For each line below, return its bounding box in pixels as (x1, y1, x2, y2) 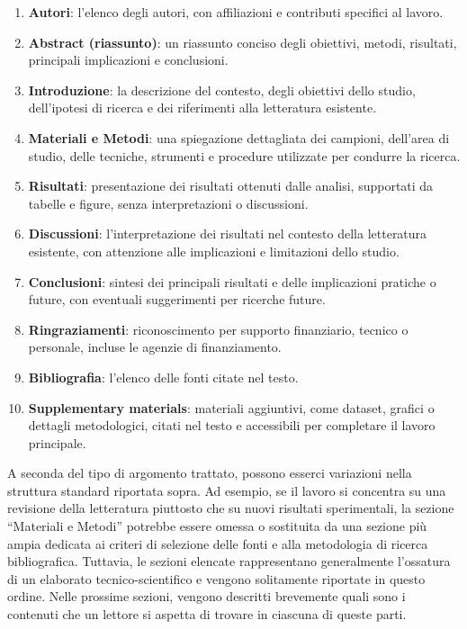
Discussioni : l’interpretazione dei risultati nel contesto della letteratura (28, 224, 427, 243)
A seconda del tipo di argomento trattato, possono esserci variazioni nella (7, 463, 412, 482)
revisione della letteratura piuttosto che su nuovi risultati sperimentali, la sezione (7, 499, 454, 517)
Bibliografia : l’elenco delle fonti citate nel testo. (28, 367, 299, 386)
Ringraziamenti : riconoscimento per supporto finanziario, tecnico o (28, 319, 409, 338)
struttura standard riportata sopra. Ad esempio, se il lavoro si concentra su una (7, 481, 446, 499)
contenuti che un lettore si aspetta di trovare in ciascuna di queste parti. (7, 605, 407, 624)
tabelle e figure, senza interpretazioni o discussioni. (28, 193, 309, 212)
